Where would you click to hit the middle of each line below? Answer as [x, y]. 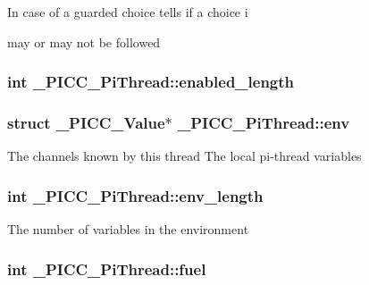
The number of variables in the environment [128, 229]
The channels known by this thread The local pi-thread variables [184, 156]
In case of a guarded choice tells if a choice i [128, 12]
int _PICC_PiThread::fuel [107, 268]
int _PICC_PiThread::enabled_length [151, 82]
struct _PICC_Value [86, 122]
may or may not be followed [84, 42]
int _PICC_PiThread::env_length [135, 195]
